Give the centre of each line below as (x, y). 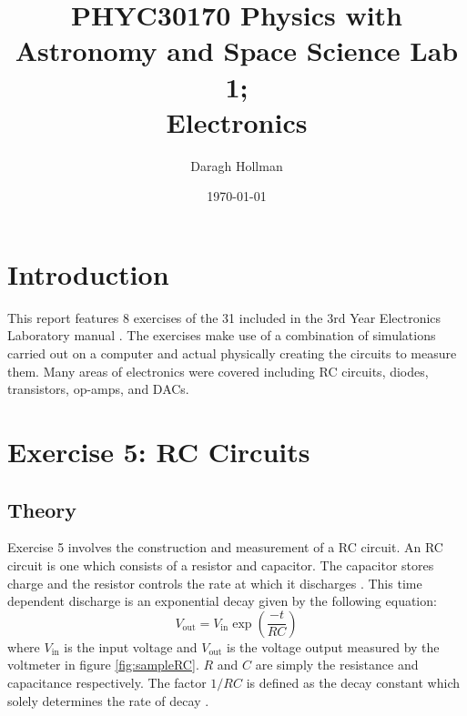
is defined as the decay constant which (353, 682)
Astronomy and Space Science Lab (237, 50)
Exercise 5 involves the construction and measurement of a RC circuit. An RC (225, 547)
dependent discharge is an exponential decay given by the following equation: (222, 601)
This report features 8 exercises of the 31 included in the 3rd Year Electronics (224, 317)
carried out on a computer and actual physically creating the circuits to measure (232, 353)
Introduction (88, 273)
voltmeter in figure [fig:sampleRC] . (103, 665)
